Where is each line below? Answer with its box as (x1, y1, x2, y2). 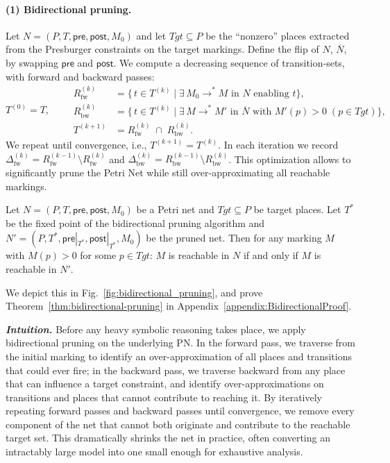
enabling (253, 89, 289, 99)
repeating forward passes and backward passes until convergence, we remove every (6, 403, 355, 418)
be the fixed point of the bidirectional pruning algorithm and (6, 215, 265, 230)
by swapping (6, 55, 58, 69)
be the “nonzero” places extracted (205, 28, 350, 42)
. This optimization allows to (228, 151, 351, 166)
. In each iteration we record (218, 137, 339, 151)
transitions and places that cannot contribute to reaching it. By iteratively (6, 389, 322, 404)
